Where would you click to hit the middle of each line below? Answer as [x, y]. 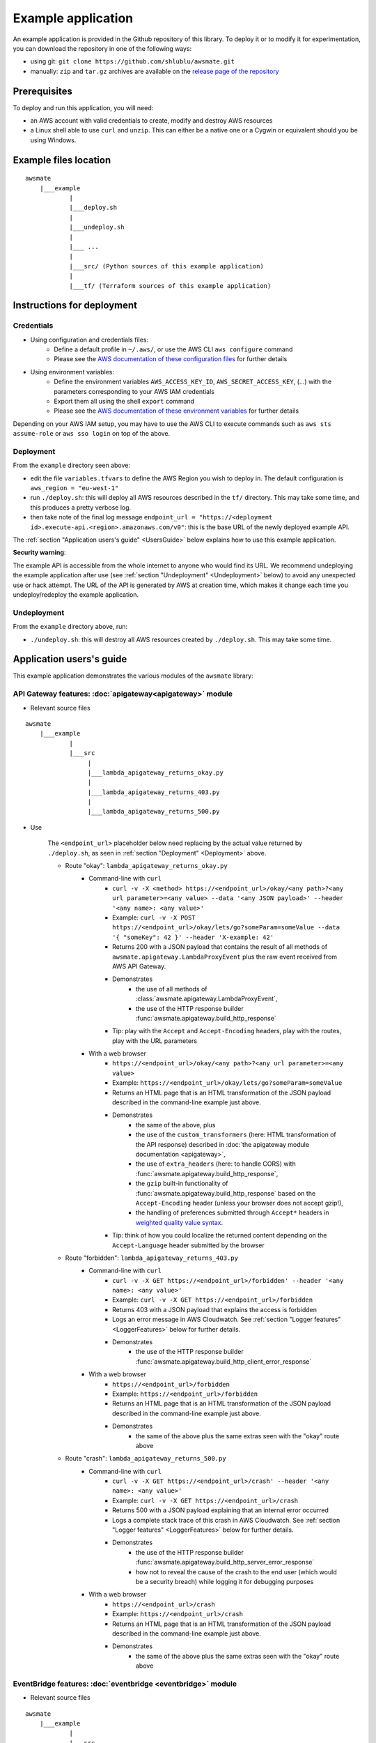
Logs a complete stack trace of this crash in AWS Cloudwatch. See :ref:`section [226, 1520]
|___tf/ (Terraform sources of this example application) [170, 286]
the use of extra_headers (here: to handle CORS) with [216, 1164]
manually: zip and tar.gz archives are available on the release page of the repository [155, 71]
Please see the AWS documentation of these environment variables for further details [177, 411]
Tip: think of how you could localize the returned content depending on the [220, 1235]
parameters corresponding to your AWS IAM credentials [134, 391]
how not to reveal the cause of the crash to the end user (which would [236, 1571]
